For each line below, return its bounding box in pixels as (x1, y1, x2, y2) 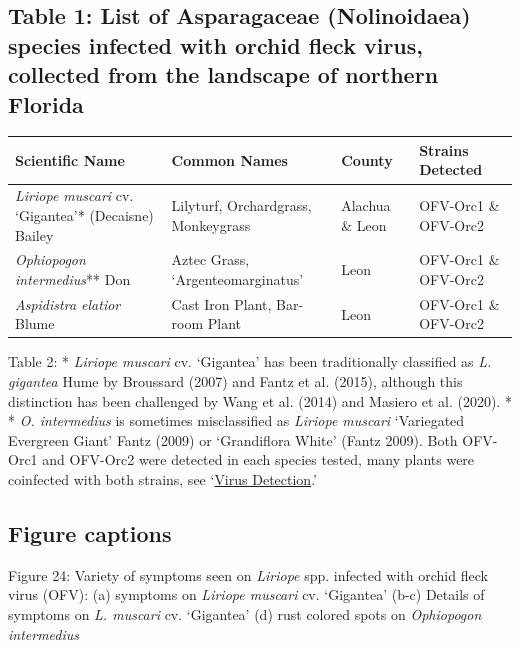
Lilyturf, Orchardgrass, (171, 195, 312, 216)
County (341, 149, 393, 170)
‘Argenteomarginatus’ (171, 268, 304, 289)
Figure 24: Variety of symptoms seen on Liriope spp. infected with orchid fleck (8, 564, 488, 585)
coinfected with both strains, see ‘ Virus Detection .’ (8, 469, 317, 490)
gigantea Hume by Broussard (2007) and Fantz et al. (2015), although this (8, 371, 463, 392)
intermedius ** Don (15, 268, 131, 289)
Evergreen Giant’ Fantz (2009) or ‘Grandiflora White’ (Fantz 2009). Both (8, 429, 458, 450)
